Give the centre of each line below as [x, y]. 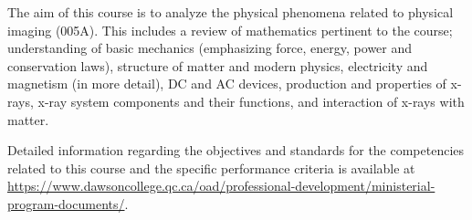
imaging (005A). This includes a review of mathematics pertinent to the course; [230, 30]
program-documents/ [66, 203]
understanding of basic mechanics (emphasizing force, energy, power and [210, 48]
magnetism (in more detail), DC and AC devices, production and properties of [227, 84]
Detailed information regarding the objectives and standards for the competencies [236, 150]
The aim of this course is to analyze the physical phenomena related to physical [231, 12]
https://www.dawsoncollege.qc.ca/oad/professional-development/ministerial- [221, 186]
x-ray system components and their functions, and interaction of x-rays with [251, 101]
